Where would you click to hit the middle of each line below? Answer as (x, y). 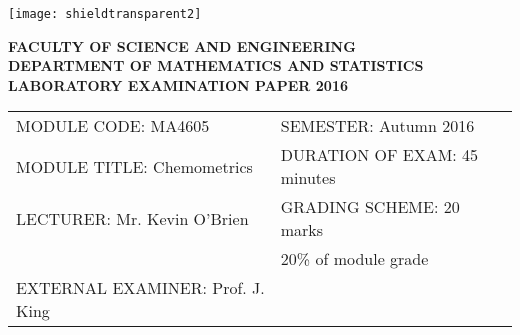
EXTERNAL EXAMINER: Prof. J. (140, 288)
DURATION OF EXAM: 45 (379, 155)
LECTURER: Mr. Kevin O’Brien (132, 218)
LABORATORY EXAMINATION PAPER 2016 (178, 84)
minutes (308, 178)
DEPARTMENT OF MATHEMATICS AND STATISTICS (216, 65)
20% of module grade (354, 259)
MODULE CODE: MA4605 (113, 126)
